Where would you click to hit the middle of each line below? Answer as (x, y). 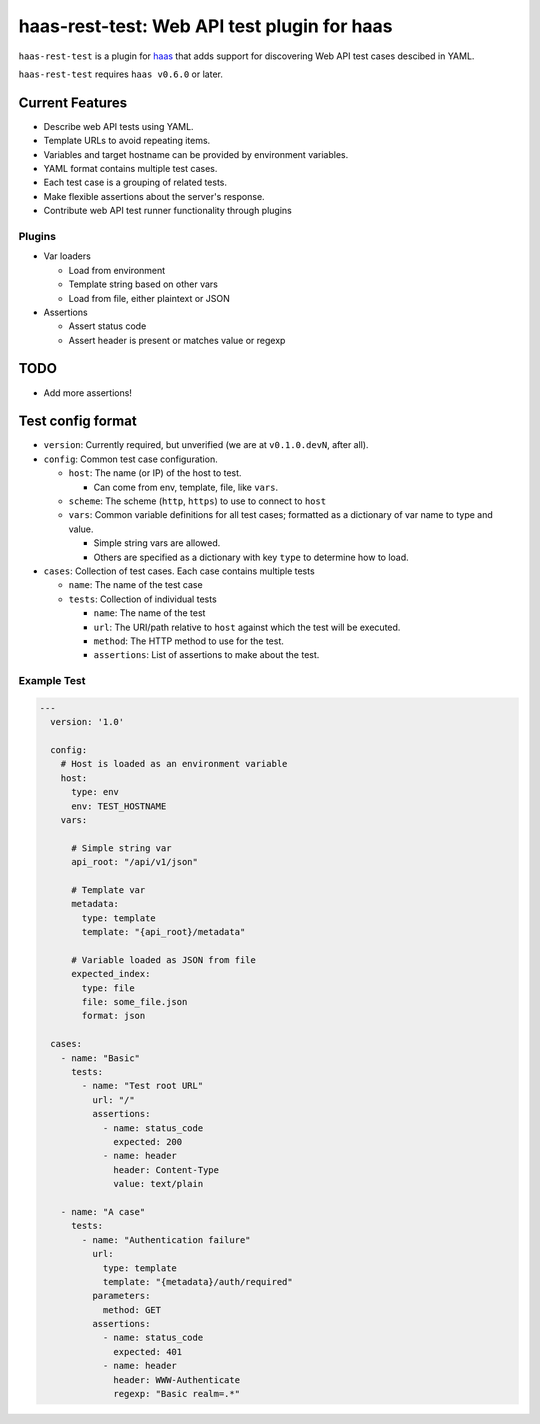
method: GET (132, 1309)
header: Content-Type (166, 1169)
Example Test (52, 681)
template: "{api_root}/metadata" (163, 932)
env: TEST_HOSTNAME (119, 806)
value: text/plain (158, 1184)
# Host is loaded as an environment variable (174, 764)
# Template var (108, 889)
